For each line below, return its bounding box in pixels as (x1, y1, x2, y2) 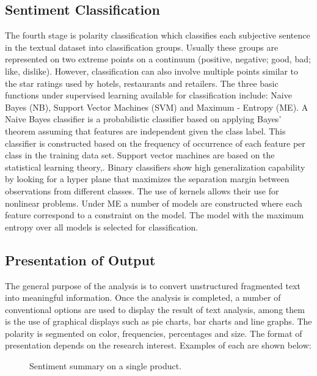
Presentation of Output (5, 250, 156, 269)
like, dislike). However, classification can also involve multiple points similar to (5, 64, 299, 77)
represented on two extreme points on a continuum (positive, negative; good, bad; (5, 53, 311, 65)
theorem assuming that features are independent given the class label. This (5, 124, 286, 137)
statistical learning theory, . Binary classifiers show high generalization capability (5, 160, 305, 173)
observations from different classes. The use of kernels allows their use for (5, 184, 279, 197)
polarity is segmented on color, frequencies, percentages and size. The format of (5, 326, 302, 339)
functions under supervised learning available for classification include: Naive (5, 89, 292, 101)
